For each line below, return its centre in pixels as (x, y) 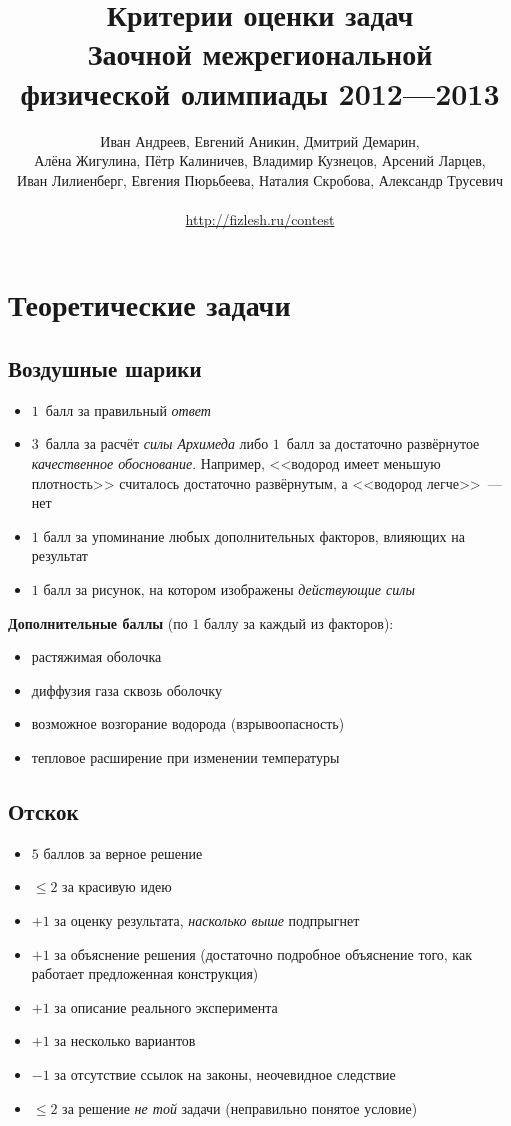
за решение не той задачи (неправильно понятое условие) (240, 1107)
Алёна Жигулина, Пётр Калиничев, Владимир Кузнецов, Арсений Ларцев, (260, 160)
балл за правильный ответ (128, 409)
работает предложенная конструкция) (145, 973)
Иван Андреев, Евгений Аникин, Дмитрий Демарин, (260, 140)
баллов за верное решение (123, 852)
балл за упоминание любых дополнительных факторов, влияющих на (254, 535)
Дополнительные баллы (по (98, 622)
